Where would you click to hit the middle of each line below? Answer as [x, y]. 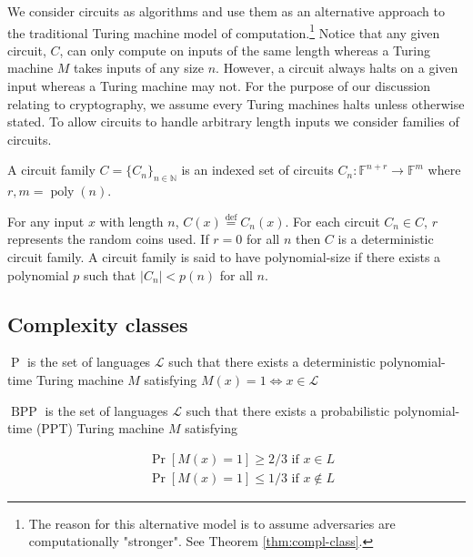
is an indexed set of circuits [257, 170]
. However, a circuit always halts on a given [337, 68]
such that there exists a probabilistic [288, 410]
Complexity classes [98, 324]
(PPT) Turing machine [100, 428]
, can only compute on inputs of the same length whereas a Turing [245, 50]
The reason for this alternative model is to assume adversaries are [212, 523]
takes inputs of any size [139, 68]
